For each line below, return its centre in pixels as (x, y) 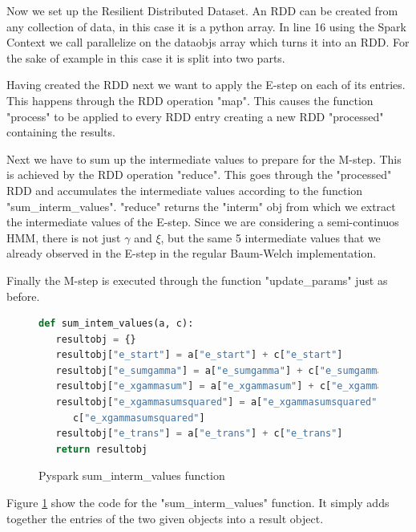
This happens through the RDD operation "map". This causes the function (190, 100)
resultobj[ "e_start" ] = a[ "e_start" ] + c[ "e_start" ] (199, 355)
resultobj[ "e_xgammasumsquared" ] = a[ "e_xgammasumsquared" (216, 402)
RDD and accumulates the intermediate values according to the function (185, 190)
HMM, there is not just (64, 237)
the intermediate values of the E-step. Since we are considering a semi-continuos (203, 222)
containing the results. (61, 132)
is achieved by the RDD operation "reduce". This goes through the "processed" (199, 175)
